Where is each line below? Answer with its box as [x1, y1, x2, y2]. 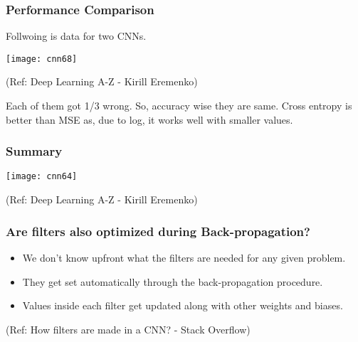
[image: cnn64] [6, 171, 78, 182]
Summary [6, 142, 63, 160]
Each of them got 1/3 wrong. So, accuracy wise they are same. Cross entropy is [6, 98, 352, 113]
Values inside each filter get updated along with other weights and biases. [22, 298, 343, 313]
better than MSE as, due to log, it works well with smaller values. [6, 112, 293, 127]
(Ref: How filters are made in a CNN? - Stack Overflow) [6, 321, 251, 336]
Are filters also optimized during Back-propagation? [6, 222, 310, 240]
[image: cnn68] [6, 53, 78, 64]
